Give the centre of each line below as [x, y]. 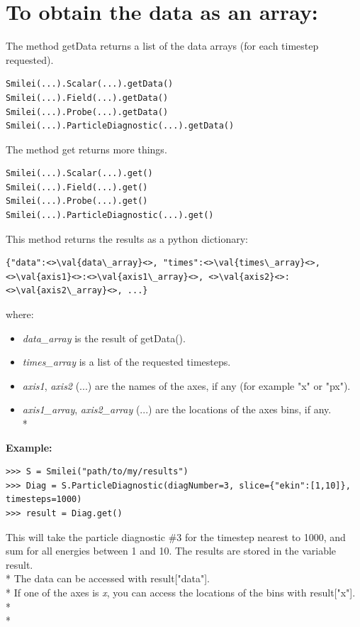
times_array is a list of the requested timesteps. [126, 362]
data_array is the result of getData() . [104, 338]
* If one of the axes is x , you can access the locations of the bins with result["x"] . [181, 592]
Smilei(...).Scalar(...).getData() [90, 84]
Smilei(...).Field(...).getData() [87, 98]
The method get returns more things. [86, 149]
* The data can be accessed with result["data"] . [108, 578]
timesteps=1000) [44, 500]
